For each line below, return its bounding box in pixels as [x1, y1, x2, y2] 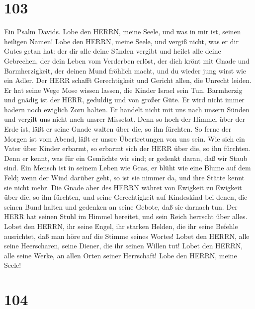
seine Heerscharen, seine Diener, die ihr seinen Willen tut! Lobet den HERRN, [4, 240, 243, 251]
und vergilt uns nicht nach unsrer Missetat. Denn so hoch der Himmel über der [4, 114, 245, 124]
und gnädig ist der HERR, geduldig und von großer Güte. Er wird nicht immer [4, 94, 245, 105]
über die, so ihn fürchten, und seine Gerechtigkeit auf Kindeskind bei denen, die [4, 192, 248, 202]
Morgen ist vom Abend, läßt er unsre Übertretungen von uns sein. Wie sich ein [4, 133, 245, 144]
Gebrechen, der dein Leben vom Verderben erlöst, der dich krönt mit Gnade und [4, 55, 250, 66]
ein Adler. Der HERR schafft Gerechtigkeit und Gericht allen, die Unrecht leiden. [4, 75, 252, 85]
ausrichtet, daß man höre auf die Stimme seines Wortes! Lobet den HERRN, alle [4, 231, 250, 241]
